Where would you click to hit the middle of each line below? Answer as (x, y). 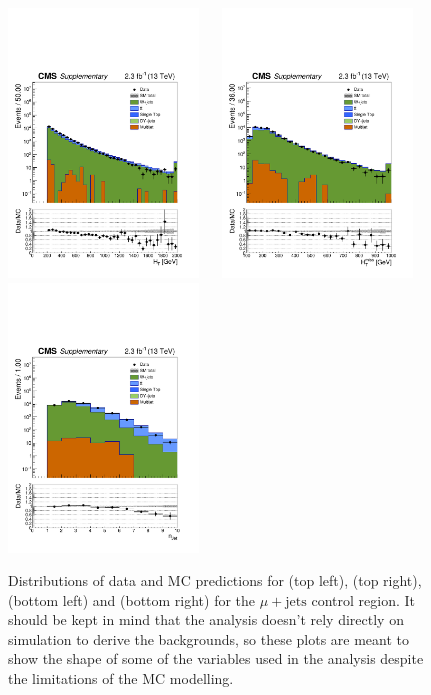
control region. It (363, 599)
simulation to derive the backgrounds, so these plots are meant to (209, 638)
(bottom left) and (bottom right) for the (132, 599)
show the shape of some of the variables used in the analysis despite (216, 658)
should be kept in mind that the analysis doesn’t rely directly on (206, 619)
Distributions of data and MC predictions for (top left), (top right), (215, 580)
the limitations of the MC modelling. (121, 678)
